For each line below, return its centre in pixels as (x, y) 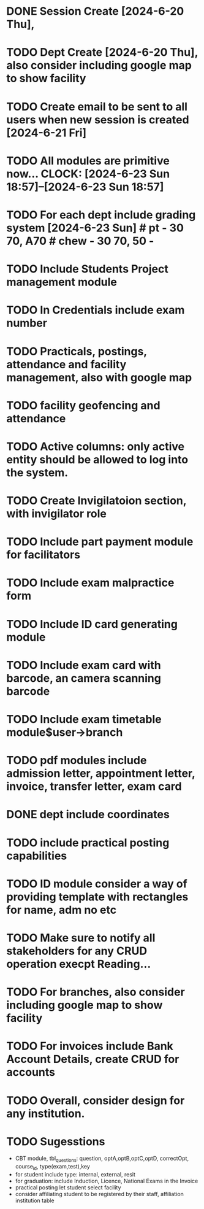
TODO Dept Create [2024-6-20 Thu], (102, 52)
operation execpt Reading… (79, 964)
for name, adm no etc (62, 910)
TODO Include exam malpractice (90, 583)
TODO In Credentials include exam (96, 310)
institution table (35, 1200)
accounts (31, 1072)
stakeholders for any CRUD (77, 951)
